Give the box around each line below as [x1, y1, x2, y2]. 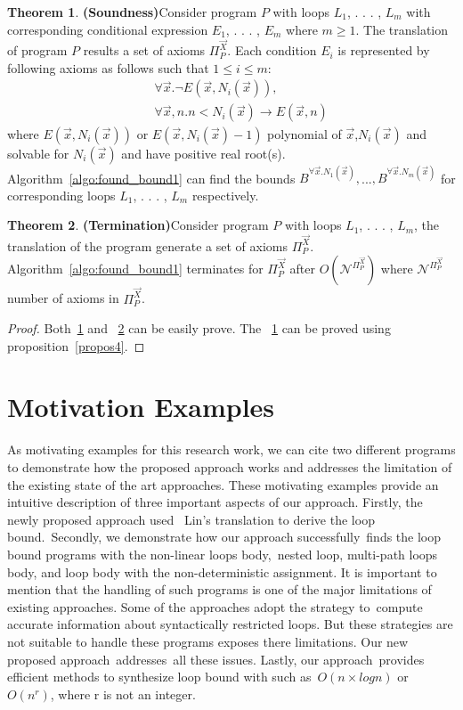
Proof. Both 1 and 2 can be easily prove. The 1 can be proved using [7, 319, 391, 338]
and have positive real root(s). [121, 143, 286, 162]
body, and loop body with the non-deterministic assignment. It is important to [7, 562, 437, 581]
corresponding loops [7, 185, 116, 204]
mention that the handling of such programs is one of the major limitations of [7, 580, 432, 599]
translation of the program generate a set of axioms [7, 236, 288, 255]
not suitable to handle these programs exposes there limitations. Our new [7, 632, 409, 650]
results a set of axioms [83, 41, 206, 60]
